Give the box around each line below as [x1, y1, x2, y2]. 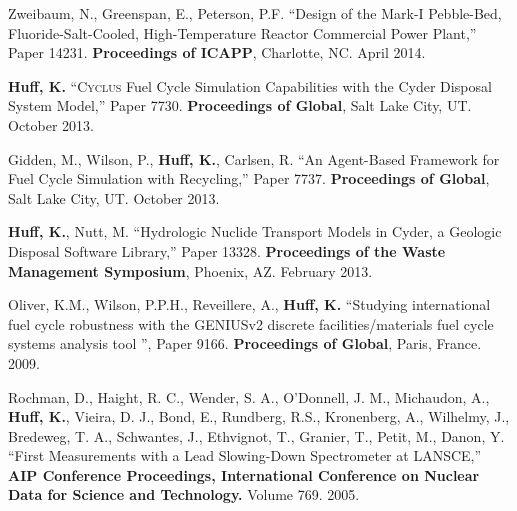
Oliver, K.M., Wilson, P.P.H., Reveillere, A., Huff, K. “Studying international [8, 294, 491, 315]
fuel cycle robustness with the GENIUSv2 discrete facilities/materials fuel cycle [8, 313, 494, 334]
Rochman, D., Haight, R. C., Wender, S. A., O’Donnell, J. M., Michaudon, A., [8, 386, 490, 407]
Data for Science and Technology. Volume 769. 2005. [8, 484, 360, 505]
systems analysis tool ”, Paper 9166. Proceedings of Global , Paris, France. [8, 333, 482, 354]
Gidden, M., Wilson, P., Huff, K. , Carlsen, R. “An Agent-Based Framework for [8, 148, 500, 169]
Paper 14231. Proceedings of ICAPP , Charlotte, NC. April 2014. [8, 42, 426, 63]
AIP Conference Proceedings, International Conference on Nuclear [8, 464, 480, 485]
